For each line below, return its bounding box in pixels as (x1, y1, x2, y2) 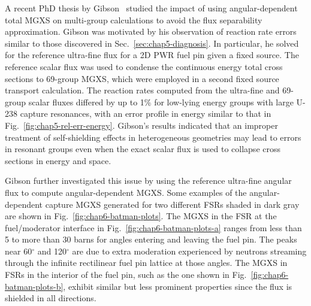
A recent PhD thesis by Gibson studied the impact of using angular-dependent (5, 2, 298, 14)
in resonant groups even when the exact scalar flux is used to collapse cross (5, 143, 280, 155)
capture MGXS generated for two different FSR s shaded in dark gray (45, 198, 300, 210)
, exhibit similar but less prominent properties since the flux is (63, 280, 292, 292)
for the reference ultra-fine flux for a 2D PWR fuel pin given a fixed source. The (5, 49, 299, 61)
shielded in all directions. (5, 292, 96, 304)
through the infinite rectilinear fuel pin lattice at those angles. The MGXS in (5, 256, 288, 269)
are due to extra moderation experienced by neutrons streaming (72, 244, 307, 257)
